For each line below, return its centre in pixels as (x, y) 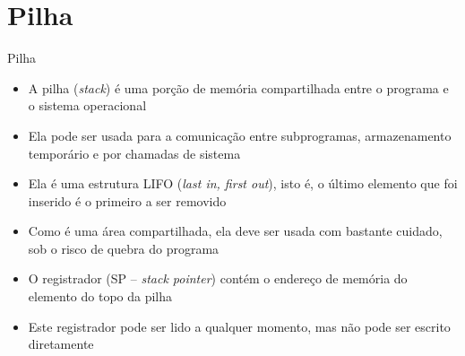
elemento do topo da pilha (100, 296)
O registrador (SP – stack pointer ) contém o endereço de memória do (218, 278)
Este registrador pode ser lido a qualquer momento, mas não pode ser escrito (239, 326)
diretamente (61, 344)
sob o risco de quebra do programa (124, 248)
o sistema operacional (87, 105)
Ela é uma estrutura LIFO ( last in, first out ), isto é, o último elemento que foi (243, 183)
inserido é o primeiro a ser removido (127, 200)
